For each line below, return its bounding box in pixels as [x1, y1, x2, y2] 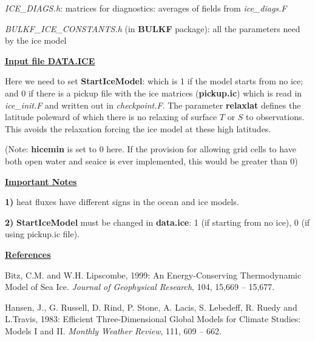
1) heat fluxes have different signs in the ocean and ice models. [5, 195, 239, 208]
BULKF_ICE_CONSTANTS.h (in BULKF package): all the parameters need [5, 22, 300, 35]
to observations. [246, 110, 305, 123]
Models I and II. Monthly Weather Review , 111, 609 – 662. [5, 324, 222, 337]
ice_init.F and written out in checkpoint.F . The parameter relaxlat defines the [5, 98, 301, 111]
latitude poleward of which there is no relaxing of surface [5, 110, 217, 123]
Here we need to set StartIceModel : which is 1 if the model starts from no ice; [5, 75, 303, 87]
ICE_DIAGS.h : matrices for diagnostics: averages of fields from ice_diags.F [5, 2, 287, 14]
